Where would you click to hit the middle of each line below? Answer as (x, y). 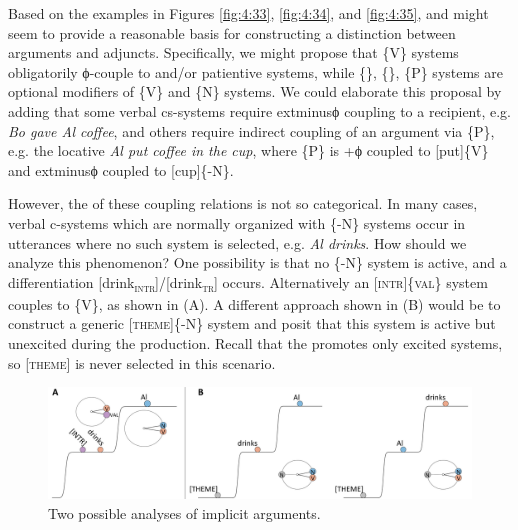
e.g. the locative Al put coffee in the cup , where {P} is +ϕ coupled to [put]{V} (248, 150)
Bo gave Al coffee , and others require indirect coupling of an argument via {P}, (251, 130)
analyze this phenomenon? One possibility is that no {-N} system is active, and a (257, 262)
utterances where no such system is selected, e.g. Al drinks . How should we (237, 242)
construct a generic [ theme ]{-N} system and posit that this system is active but (252, 323)
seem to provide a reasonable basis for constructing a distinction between (232, 32)
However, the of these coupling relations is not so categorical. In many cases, (243, 203)
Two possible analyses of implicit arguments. (184, 512)
